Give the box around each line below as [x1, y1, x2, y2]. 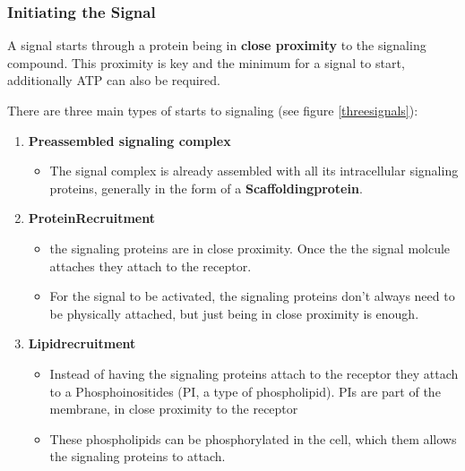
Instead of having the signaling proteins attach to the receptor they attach [49, 364, 459, 382]
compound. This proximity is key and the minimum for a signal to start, [7, 53, 405, 72]
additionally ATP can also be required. [7, 71, 220, 90]
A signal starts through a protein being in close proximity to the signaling [7, 36, 426, 55]
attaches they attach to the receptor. [49, 256, 252, 275]
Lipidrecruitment [28, 334, 136, 353]
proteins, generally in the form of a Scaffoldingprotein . [49, 178, 363, 197]
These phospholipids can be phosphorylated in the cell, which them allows [49, 429, 457, 448]
